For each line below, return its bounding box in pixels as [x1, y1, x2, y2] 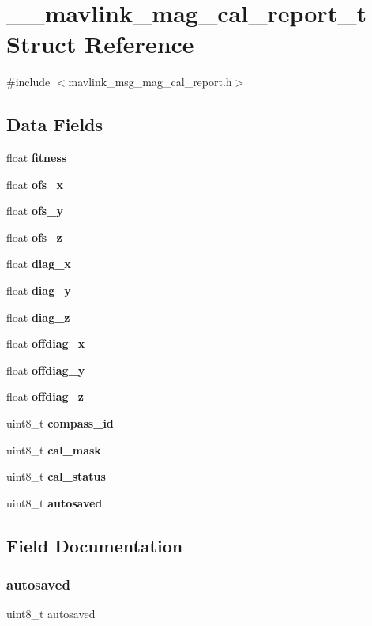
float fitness [6, 149, 67, 166]
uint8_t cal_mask [6, 441, 101, 458]
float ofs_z [6, 228, 62, 245]
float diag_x [6, 255, 71, 272]
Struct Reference [6, 28, 194, 60]
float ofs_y [6, 202, 63, 219]
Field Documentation [6, 533, 183, 557]
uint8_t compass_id [6, 415, 114, 432]
